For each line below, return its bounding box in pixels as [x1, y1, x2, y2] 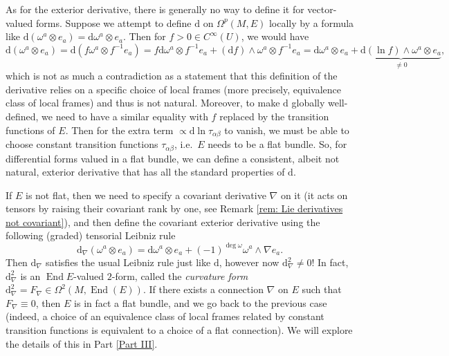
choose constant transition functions [6, 137, 158, 151]
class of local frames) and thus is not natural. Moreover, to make [6, 95, 280, 110]
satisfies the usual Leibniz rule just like [45, 255, 211, 270]
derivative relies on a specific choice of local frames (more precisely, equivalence [6, 82, 341, 96]
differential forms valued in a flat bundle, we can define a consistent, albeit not [6, 151, 340, 165]
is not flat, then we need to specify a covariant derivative [26, 187, 266, 202]
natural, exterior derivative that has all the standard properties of [6, 165, 285, 179]
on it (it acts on [280, 187, 348, 202]
